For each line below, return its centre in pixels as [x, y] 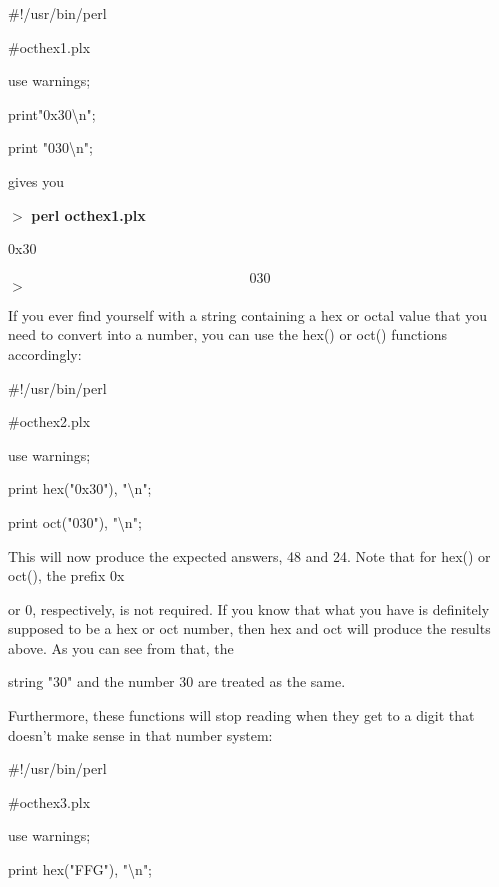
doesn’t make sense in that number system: [140, 734]
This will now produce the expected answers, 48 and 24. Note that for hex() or [249, 555]
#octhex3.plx [49, 801]
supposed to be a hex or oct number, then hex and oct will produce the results [249, 628]
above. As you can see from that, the [121, 647]
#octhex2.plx [49, 421]
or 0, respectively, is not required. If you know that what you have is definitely [249, 608]
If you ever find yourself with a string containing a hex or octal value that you [248, 314]
